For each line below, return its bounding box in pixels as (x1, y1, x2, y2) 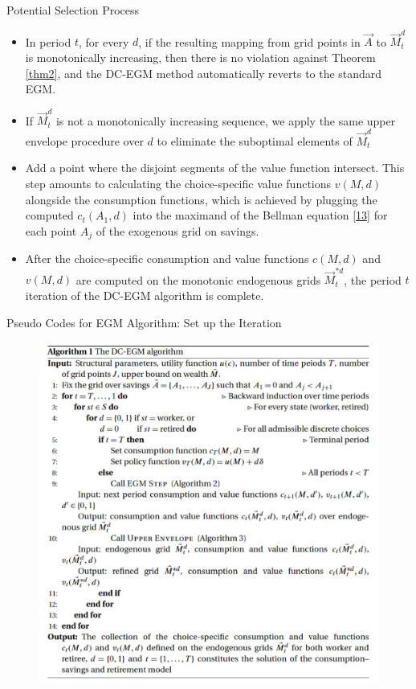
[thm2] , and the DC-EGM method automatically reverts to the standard (25, 64, 382, 81)
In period (25, 33, 71, 50)
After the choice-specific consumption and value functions (25, 250, 309, 267)
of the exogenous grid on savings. (96, 222, 259, 239)
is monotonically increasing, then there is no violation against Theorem (25, 48, 376, 65)
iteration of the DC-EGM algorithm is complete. (25, 287, 264, 304)
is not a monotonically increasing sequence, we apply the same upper (55, 112, 396, 129)
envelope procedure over (25, 132, 144, 149)
